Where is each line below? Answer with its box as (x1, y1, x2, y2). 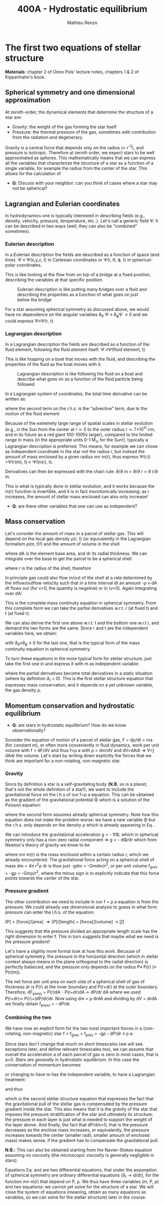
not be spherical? (12, 185, 47, 191)
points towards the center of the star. (5, 875, 80, 881)
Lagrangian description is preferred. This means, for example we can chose (5, 443, 158, 449)
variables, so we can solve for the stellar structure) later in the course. (5, 1194, 146, 1200)
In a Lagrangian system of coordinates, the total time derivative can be (5, 391, 148, 397)
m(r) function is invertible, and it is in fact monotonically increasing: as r (5, 488, 150, 494)
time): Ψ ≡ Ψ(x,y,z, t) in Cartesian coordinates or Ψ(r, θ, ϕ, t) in (5, 257, 131, 263)
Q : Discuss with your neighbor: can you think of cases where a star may (12, 180, 158, 186)
